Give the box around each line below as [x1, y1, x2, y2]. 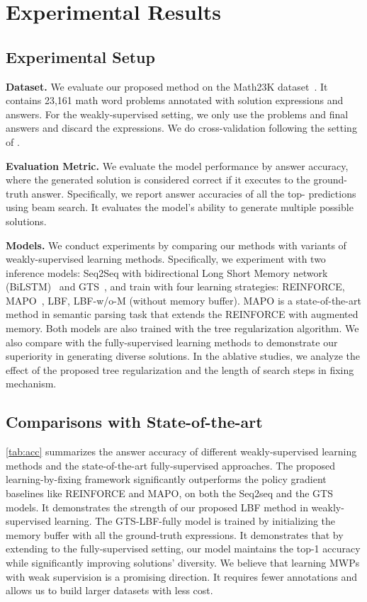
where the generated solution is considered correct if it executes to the [6, 172, 310, 187]
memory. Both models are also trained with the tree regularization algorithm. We [6, 321, 359, 336]
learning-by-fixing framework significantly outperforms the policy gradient [6, 472, 327, 487]
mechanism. [6, 376, 57, 391]
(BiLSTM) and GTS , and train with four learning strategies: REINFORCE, [6, 279, 345, 294]
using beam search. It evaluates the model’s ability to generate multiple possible [6, 200, 354, 215]
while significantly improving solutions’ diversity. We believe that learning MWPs [6, 555, 360, 569]
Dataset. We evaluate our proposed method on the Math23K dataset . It [6, 79, 328, 93]
